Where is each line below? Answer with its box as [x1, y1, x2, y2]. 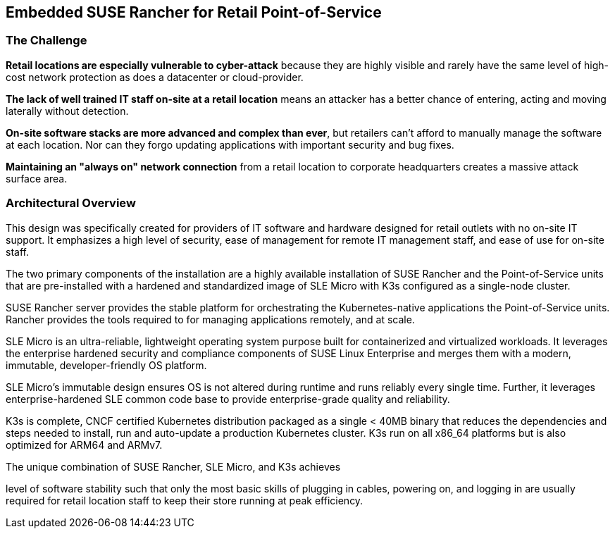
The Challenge [6, 33, 87, 48]
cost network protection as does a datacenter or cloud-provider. [6, 70, 304, 83]
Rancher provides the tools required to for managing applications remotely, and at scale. [6, 313, 415, 325]
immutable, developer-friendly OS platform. [6, 359, 207, 371]
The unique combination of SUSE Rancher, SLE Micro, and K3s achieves [6, 460, 341, 473]
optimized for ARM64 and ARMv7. [6, 438, 163, 451]
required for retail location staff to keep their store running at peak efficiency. [6, 494, 364, 507]
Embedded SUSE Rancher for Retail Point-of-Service [6, 4, 382, 21]
